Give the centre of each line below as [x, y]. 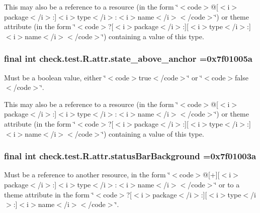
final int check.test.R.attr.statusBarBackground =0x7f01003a [130, 156]
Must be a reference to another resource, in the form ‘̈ [87, 175]
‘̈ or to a [227, 184]
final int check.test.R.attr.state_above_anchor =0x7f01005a [128, 59]
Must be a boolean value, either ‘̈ [55, 77]
